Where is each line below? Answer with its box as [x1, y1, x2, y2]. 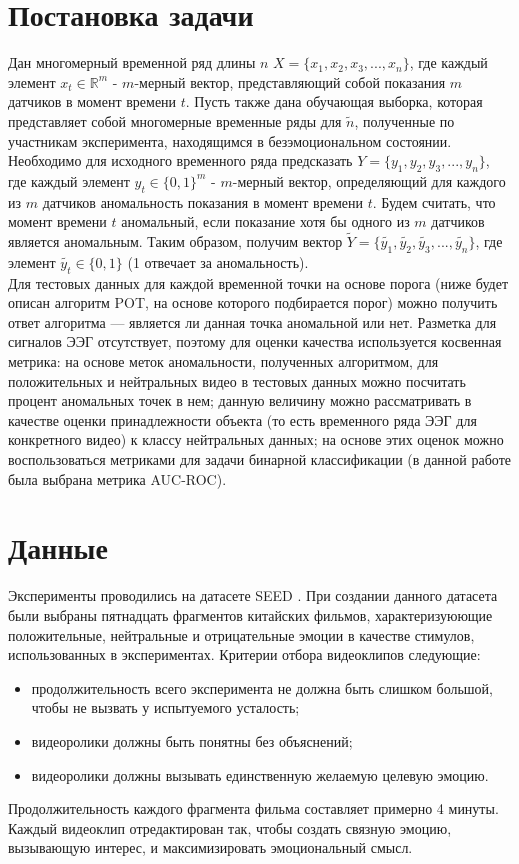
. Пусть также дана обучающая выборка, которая [185, 91, 483, 112]
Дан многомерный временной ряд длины [8, 52, 256, 73]
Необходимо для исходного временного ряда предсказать [8, 150, 353, 171]
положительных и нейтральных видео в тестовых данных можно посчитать [8, 370, 466, 391]
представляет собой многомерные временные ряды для [8, 110, 342, 131]
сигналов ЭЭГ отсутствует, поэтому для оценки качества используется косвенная [8, 331, 502, 352]
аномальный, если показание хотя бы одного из [121, 211, 410, 232]
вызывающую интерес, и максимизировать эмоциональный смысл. [8, 837, 413, 858]
